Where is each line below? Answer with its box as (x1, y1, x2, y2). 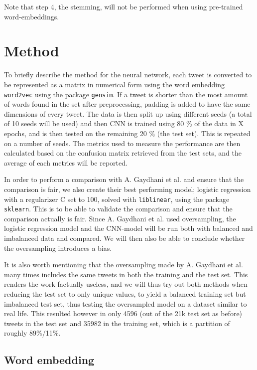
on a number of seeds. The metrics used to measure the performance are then (4, 138, 241, 148)
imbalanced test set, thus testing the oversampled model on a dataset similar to (4, 298, 247, 309)
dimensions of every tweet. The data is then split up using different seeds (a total (4, 108, 252, 119)
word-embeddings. (4, 11, 59, 21)
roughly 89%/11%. (4, 328, 61, 338)
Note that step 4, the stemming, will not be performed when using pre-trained (4, 1, 243, 11)
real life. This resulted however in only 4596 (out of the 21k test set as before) (4, 308, 243, 319)
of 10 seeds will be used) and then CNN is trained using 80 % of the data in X (4, 118, 244, 129)
